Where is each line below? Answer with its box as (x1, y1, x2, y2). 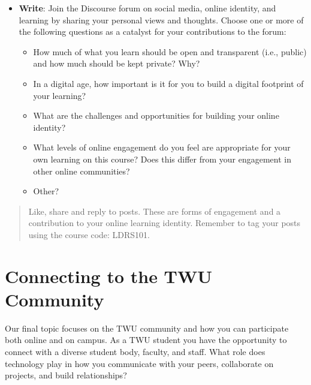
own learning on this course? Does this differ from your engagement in (33, 152, 291, 165)
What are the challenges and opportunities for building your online (33, 109, 279, 122)
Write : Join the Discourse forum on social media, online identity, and (19, 2, 276, 14)
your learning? (33, 89, 86, 101)
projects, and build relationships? (5, 369, 127, 381)
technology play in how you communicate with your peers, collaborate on (5, 357, 274, 369)
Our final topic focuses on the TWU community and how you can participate (5, 321, 289, 334)
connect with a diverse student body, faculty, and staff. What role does (5, 345, 265, 357)
